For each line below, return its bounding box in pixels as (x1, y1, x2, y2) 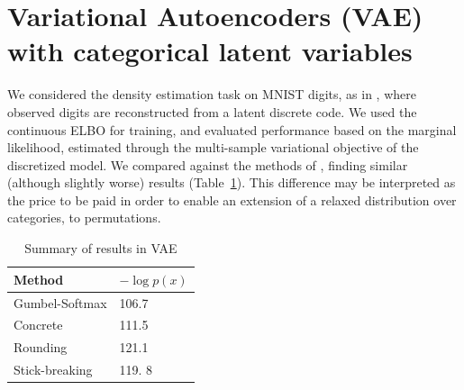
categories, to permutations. (7, 208, 161, 227)
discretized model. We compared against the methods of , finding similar (7, 155, 408, 174)
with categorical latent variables (7, 32, 413, 69)
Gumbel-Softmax (14, 293, 107, 312)
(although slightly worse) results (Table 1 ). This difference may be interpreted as (7, 173, 456, 192)
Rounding (14, 338, 68, 357)
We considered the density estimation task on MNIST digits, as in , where (7, 85, 416, 104)
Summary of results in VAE (24, 239, 177, 258)
